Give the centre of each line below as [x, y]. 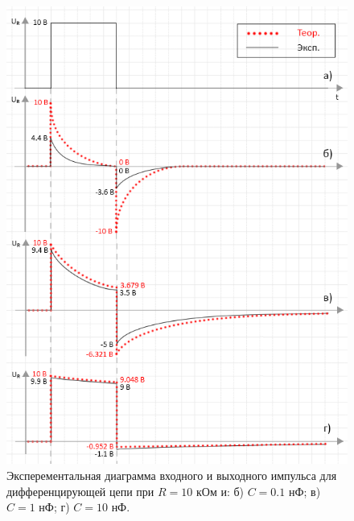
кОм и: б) [220, 491]
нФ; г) [54, 507]
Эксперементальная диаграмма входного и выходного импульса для [172, 476]
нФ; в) [305, 491]
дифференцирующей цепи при [80, 491]
